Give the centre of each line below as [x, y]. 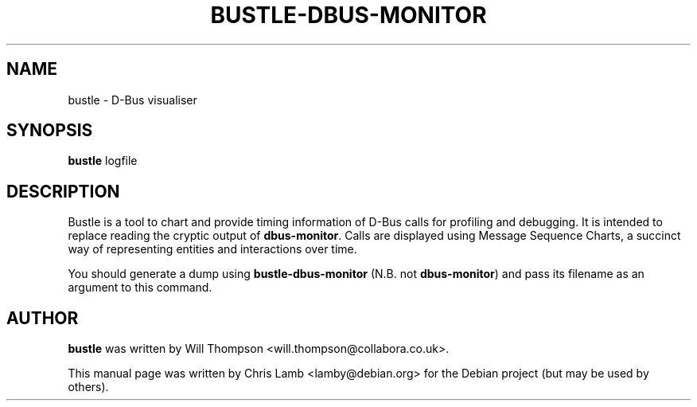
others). [88, 387]
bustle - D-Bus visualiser [132, 100]
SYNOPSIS [50, 131]
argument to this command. [140, 288]
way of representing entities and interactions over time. [212, 249]
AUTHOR [43, 318]
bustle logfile [103, 161]
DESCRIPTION [63, 191]
